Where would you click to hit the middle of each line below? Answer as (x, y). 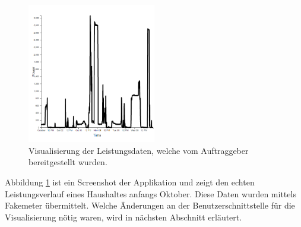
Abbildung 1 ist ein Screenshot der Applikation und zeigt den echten (130, 182)
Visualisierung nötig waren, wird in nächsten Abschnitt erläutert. (123, 217)
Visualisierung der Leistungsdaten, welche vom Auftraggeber (139, 150)
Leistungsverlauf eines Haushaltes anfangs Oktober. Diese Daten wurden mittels (150, 193)
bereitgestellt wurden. (68, 162)
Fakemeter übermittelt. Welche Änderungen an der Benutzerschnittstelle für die (150, 205)
